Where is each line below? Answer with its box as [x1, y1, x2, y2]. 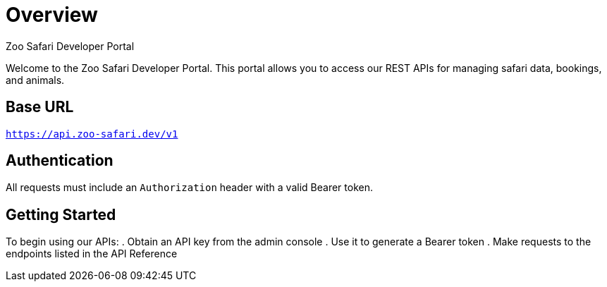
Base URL [6, 98, 74, 116]
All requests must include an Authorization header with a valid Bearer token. [6, 181, 373, 194]
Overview [6, 3, 98, 27]
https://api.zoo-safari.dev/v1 [6, 128, 178, 140]
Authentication [6, 152, 114, 170]
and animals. [6, 73, 65, 86]
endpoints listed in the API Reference [6, 248, 178, 260]
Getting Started [6, 205, 116, 224]
